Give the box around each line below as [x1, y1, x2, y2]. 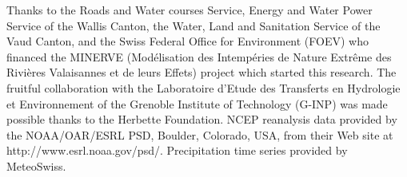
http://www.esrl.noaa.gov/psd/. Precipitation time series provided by [6, 142, 348, 159]
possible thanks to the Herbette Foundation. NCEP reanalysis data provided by [6, 111, 397, 128]
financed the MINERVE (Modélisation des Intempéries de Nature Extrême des [6, 48, 392, 65]
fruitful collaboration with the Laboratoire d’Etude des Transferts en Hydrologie [6, 79, 401, 96]
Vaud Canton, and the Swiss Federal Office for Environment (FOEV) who [6, 33, 369, 49]
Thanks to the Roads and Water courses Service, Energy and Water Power [6, 2, 373, 18]
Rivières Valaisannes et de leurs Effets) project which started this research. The [6, 64, 397, 81]
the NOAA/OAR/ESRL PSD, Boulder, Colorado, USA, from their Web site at [6, 126, 393, 143]
